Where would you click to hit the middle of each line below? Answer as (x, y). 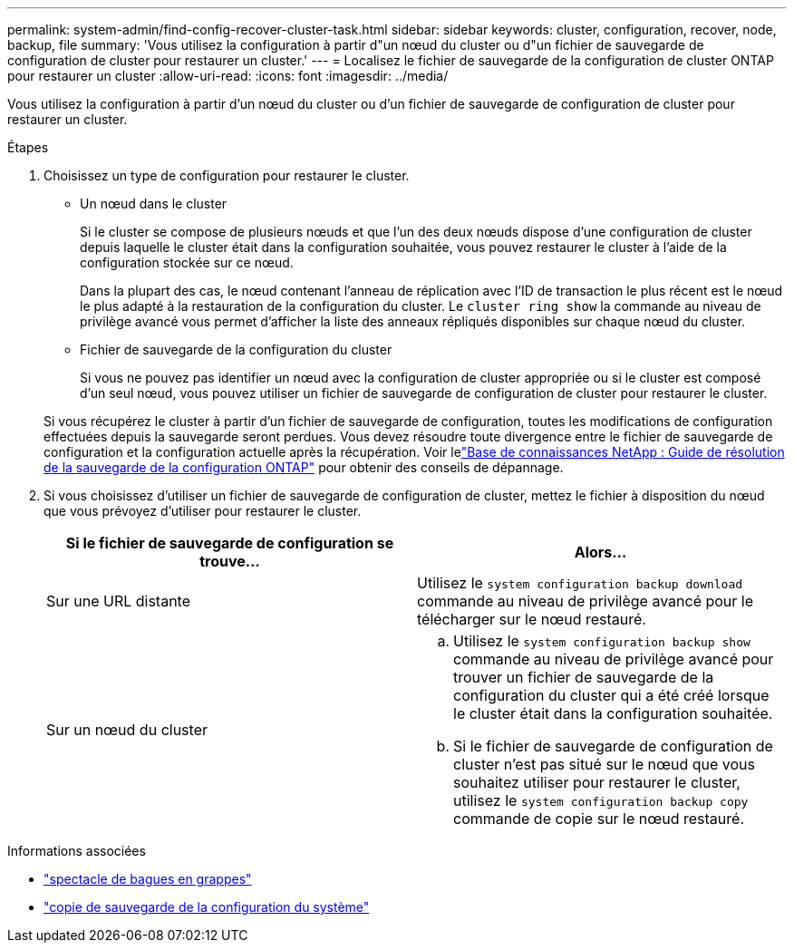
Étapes (28, 147)
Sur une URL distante (119, 601)
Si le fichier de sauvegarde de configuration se (230, 543)
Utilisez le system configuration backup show (602, 641)
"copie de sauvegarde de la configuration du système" (207, 907)
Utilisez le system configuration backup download (580, 583)
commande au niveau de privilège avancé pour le (586, 601)
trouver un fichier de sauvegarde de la (584, 677)
